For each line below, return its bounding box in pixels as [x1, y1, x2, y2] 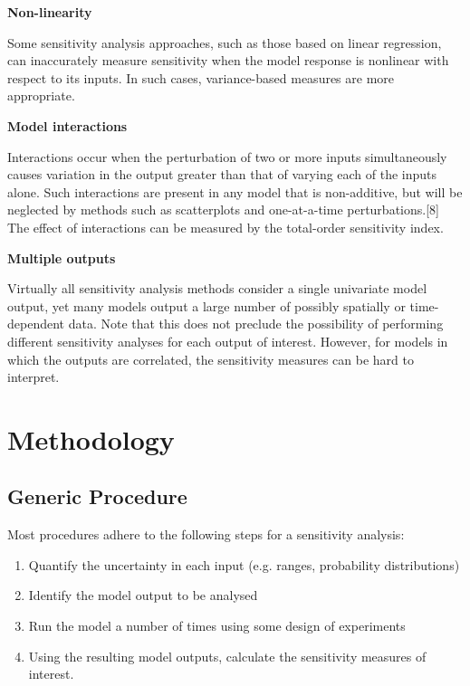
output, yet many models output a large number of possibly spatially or [7, 296, 406, 315]
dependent [7, 314, 65, 333]
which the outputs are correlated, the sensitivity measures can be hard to [7, 349, 414, 368]
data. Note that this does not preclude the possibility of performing [68, 314, 444, 333]
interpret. [7, 367, 60, 386]
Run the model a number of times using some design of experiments [28, 616, 406, 635]
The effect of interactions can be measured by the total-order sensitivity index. [7, 217, 444, 236]
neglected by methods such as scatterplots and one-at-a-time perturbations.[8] [7, 200, 439, 219]
